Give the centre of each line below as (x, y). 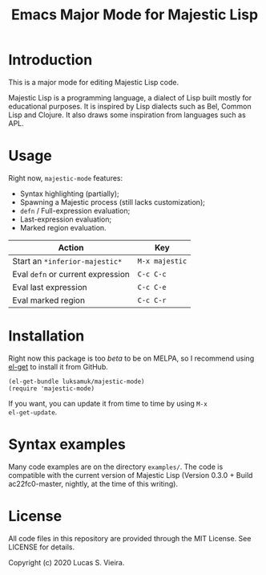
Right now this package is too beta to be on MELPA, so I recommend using (131, 358)
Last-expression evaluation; (66, 219)
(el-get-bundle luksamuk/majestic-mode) (77, 381)
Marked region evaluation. (63, 227)
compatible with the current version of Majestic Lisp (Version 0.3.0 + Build (131, 475)
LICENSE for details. (42, 547)
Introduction (50, 60)
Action (71, 247)
